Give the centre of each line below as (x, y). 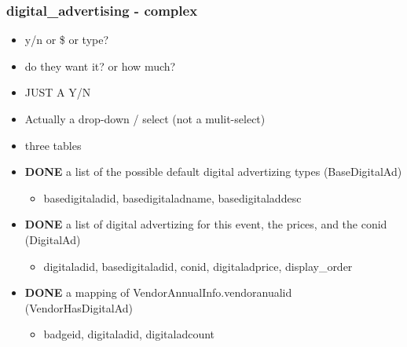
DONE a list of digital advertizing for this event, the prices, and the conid (206, 224)
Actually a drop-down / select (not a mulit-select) (145, 119)
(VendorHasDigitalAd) (79, 307)
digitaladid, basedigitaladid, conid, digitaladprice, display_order (198, 266)
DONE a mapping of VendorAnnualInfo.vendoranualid (158, 292)
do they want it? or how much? (100, 66)
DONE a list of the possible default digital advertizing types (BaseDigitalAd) (213, 172)
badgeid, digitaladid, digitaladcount (129, 334)
